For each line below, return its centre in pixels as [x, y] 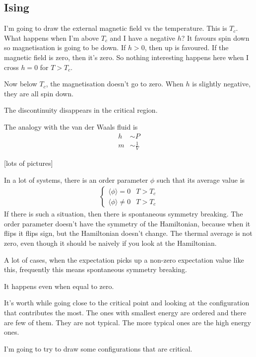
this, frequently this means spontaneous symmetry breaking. [96, 269]
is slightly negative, [221, 84]
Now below [21, 84]
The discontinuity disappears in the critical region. [81, 110]
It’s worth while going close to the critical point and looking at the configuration [127, 303]
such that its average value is [201, 179]
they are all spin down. [39, 93]
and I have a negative [143, 37]
